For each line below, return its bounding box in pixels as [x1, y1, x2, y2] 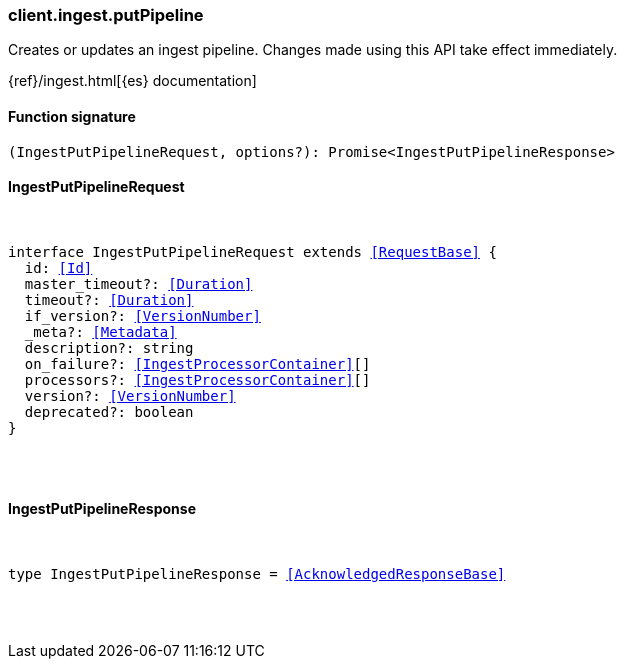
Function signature [8, 107, 136, 125]
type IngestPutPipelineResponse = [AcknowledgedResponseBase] [8, 566, 506, 583]
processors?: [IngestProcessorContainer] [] [24, 371, 371, 388]
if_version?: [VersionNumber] [24, 307, 261, 324]
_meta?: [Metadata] [24, 323, 177, 340]
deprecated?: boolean [24, 403, 194, 420]
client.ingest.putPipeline [8, 5, 204, 25]
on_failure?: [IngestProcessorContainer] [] [24, 355, 371, 372]
